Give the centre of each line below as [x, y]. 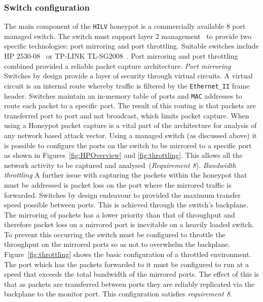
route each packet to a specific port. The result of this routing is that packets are [130, 105]
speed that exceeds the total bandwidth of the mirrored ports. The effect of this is [131, 274]
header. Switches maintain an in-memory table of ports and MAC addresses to [123, 95]
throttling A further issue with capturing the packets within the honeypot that [126, 175]
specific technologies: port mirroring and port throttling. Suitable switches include [131, 46]
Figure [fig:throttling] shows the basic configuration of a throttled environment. [128, 254]
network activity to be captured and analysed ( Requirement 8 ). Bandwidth [120, 165]
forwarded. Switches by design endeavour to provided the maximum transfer [122, 195]
